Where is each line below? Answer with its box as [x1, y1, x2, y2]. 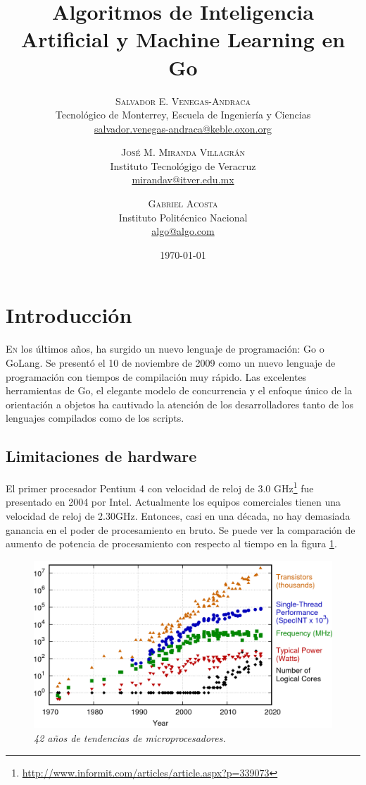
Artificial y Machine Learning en [20, 25, 346, 54]
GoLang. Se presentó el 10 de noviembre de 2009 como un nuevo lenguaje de [6, 355, 336, 370]
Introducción [6, 300, 132, 329]
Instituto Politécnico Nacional [118, 209, 248, 224]
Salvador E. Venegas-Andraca [115, 93, 251, 108]
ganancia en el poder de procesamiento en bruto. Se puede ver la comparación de [6, 522, 355, 537]
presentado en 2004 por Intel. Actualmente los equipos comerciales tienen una [6, 494, 341, 509]
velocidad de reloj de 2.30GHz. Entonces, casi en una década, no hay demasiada [6, 508, 351, 523]
